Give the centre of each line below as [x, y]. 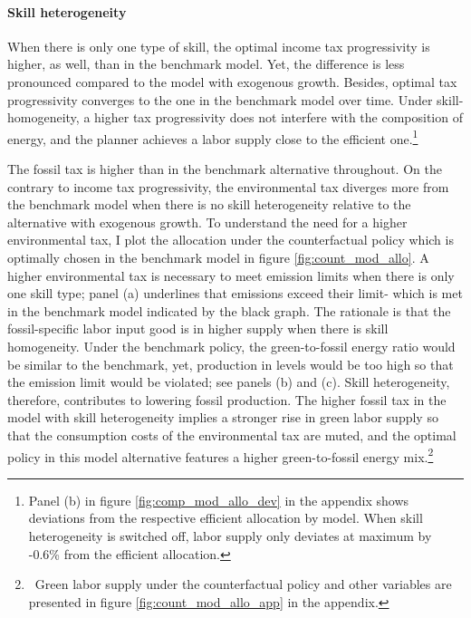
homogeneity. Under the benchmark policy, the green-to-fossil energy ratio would [231, 346]
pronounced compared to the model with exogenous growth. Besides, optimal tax [232, 81]
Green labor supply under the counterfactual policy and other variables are [243, 584]
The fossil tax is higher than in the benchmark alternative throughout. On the [225, 169]
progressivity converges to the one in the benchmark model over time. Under [220, 99]
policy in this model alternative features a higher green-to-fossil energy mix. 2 [221, 455]
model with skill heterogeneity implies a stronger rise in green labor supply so [223, 417]
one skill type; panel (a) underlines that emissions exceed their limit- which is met [235, 293]
